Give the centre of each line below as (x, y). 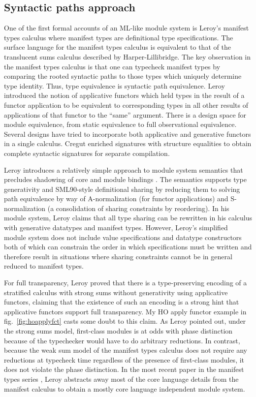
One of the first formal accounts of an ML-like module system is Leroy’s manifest (127, 28)
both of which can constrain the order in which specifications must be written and (128, 247)
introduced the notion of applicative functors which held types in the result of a (124, 95)
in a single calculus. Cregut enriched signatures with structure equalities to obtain (128, 143)
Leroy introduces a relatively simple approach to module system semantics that (124, 169)
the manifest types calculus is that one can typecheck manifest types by (112, 66)
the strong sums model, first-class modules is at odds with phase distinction (118, 331)
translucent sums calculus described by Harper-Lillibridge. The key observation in (128, 56)
